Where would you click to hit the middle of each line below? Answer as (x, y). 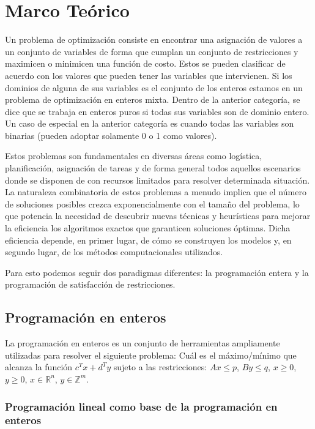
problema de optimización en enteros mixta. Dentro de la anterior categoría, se (153, 99)
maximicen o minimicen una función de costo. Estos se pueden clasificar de (145, 63)
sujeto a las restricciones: (160, 367)
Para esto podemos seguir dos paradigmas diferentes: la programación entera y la (157, 272)
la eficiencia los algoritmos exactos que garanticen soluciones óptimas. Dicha (148, 228)
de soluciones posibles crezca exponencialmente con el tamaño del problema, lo (152, 203)
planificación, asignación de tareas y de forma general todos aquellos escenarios (153, 168)
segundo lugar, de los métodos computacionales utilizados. (114, 252)
